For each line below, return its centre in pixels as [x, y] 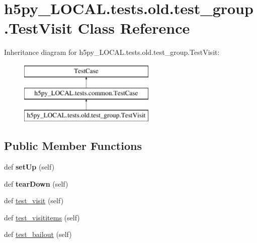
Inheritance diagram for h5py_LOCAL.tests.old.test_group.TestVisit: [112, 52]
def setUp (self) [29, 167]
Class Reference [134, 28]
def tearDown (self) [36, 183]
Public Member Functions [73, 146]
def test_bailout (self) [38, 234]
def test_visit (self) [34, 200]
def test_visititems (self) [42, 217]
